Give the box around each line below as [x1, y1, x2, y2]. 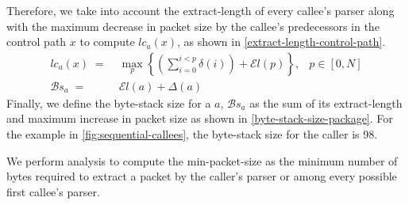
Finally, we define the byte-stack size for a [6, 94, 211, 111]
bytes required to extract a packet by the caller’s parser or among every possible [6, 168, 397, 184]
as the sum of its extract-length [249, 94, 403, 111]
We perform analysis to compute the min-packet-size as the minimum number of [6, 152, 398, 169]
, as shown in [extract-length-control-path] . [177, 33, 386, 50]
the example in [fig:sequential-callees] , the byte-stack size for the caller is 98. [6, 126, 378, 142]
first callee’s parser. [6, 183, 100, 199]
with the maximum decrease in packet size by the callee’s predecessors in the [6, 17, 380, 34]
